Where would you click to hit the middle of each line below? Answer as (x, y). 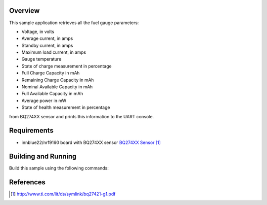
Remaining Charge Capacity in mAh (58, 80)
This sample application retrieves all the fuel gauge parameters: (74, 23)
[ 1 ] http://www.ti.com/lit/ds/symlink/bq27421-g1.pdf (63, 194)
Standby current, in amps (47, 45)
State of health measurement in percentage (66, 107)
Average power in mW (44, 101)
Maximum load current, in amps (54, 52)
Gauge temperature (42, 59)
